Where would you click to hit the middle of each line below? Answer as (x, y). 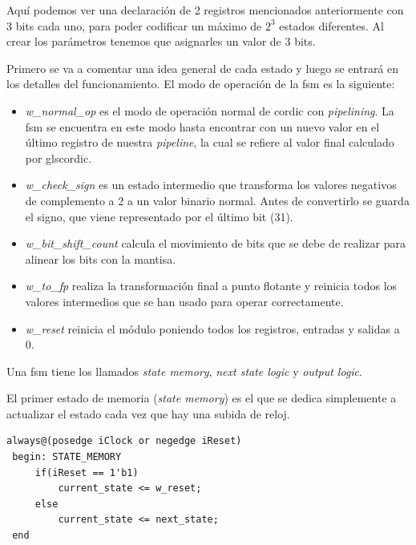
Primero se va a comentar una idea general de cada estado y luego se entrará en (203, 68)
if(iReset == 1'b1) (87, 472)
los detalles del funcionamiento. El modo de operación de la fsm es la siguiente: (201, 84)
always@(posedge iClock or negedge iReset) (124, 441)
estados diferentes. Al (331, 25)
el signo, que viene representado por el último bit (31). (159, 216)
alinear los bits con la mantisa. (101, 258)
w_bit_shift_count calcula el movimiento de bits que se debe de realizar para (215, 243)
